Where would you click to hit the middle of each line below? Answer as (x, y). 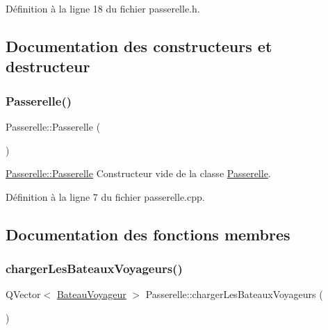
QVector (23, 294)
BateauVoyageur (91, 294)
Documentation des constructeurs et (139, 46)
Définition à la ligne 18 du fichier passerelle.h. (103, 8)
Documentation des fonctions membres (148, 234)
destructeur (48, 66)
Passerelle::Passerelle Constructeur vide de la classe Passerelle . (138, 173)
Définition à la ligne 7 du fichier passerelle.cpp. (105, 196)
